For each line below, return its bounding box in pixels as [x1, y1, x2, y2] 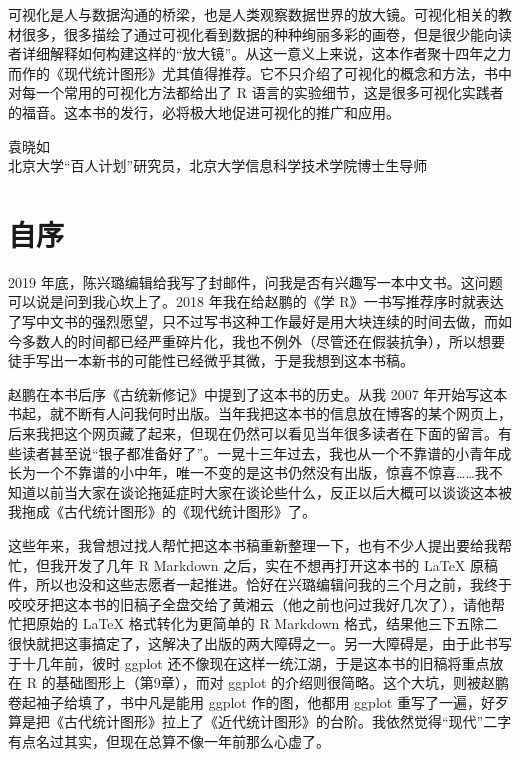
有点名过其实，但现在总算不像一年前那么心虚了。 [8, 730, 330, 751]
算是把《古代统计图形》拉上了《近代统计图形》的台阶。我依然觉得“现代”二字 [8, 711, 512, 732]
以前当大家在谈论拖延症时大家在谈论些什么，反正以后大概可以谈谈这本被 [35, 481, 512, 502]
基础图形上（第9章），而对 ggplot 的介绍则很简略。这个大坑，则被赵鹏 [55, 672, 510, 693]
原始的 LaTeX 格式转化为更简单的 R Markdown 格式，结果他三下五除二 [35, 613, 499, 634]
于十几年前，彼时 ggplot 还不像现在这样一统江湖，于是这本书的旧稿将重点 [8, 652, 490, 673]
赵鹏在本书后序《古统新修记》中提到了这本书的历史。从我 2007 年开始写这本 [8, 383, 508, 404]
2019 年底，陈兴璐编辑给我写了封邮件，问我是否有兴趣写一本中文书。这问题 [8, 271, 503, 292]
